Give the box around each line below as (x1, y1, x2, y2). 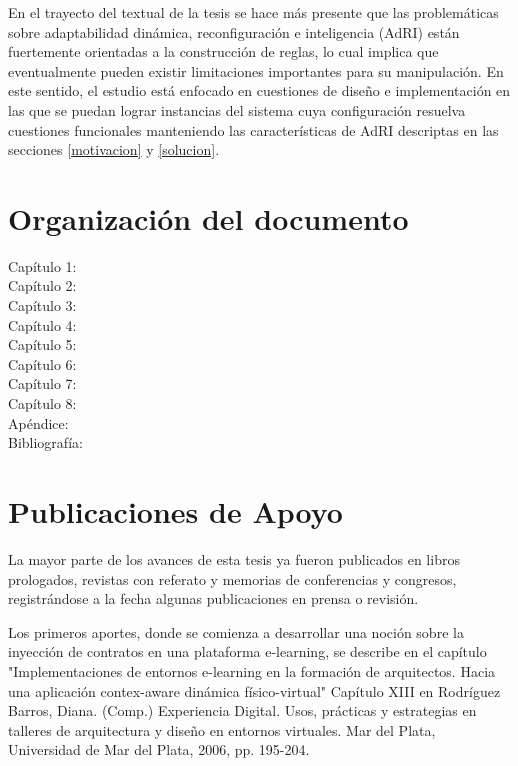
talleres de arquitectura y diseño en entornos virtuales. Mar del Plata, (8, 719, 436, 740)
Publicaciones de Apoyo (8, 491, 343, 531)
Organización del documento (8, 197, 409, 238)
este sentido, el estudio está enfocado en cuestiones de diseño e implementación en (8, 80, 511, 101)
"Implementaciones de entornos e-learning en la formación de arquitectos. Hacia (8, 660, 496, 681)
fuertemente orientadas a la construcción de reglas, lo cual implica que (8, 41, 439, 62)
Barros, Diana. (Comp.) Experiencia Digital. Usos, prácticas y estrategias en (8, 700, 477, 721)
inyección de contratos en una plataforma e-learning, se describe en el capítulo (8, 641, 487, 662)
